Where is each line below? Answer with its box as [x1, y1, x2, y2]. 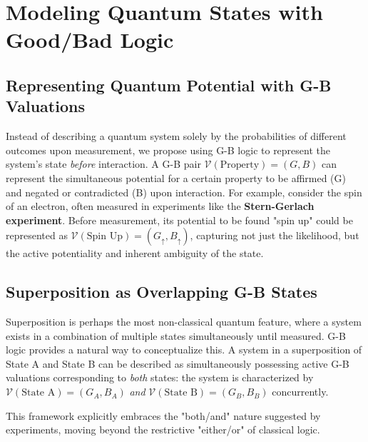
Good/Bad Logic [6, 25, 174, 54]
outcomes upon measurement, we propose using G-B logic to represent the [6, 142, 330, 157]
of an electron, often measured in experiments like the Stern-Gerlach [6, 199, 315, 214]
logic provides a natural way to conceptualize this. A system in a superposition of [6, 342, 362, 357]
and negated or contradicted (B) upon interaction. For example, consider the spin [6, 184, 362, 199]
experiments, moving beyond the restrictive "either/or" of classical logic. [6, 422, 320, 437]
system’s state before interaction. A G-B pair [6, 156, 201, 171]
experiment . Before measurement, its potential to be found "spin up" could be [6, 212, 353, 227]
